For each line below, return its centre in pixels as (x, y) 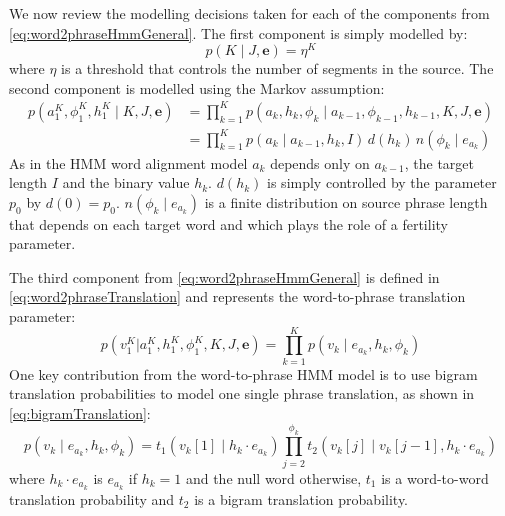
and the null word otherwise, (273, 477)
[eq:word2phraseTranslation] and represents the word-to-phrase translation (237, 296)
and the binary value (126, 182)
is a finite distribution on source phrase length (346, 201)
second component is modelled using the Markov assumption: (197, 87)
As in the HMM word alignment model (128, 162)
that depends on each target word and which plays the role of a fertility (228, 223)
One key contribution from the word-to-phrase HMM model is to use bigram (243, 373)
